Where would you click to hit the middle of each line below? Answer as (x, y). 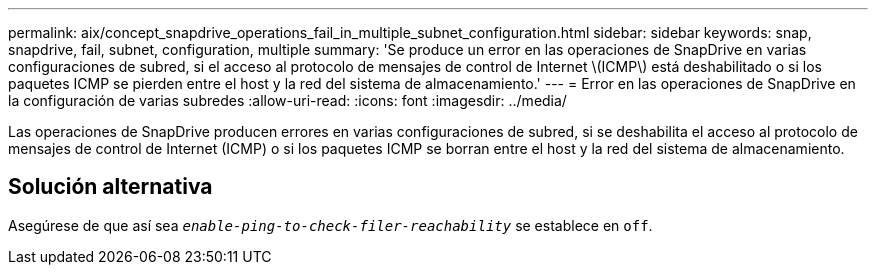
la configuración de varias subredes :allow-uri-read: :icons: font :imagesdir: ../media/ (287, 100)
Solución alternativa (110, 187)
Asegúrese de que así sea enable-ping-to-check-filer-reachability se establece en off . (330, 225)
